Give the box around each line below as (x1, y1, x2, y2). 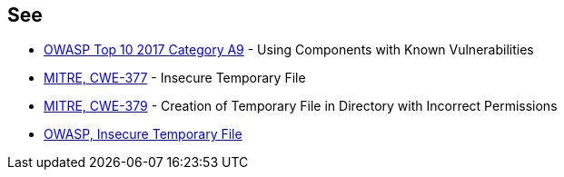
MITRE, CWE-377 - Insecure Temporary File (44, 70, 306, 86)
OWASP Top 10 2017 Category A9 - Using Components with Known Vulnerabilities (44, 42, 534, 58)
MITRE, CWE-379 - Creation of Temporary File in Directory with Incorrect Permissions (44, 98, 558, 114)
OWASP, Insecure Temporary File (44, 126, 242, 143)
